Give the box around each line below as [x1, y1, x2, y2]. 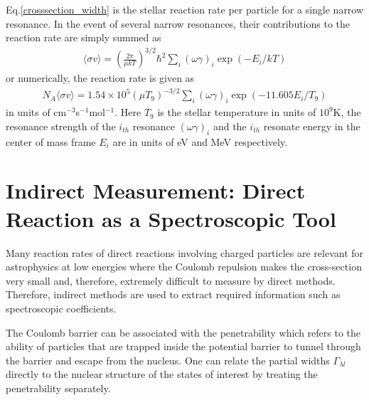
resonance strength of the [6, 118, 116, 133]
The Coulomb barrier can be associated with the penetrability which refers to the [6, 325, 361, 340]
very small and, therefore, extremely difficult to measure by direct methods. [6, 273, 336, 288]
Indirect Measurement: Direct [6, 176, 306, 205]
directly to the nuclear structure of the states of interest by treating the [6, 367, 318, 381]
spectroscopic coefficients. [6, 300, 117, 315]
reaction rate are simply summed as [6, 30, 161, 45]
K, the [333, 105, 361, 120]
